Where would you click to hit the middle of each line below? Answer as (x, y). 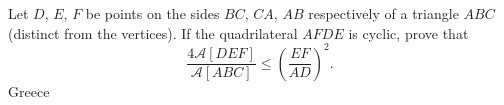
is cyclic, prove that (408, 32)
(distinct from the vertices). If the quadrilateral (153, 32)
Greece (29, 90)
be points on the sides (152, 13)
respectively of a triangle (383, 13)
